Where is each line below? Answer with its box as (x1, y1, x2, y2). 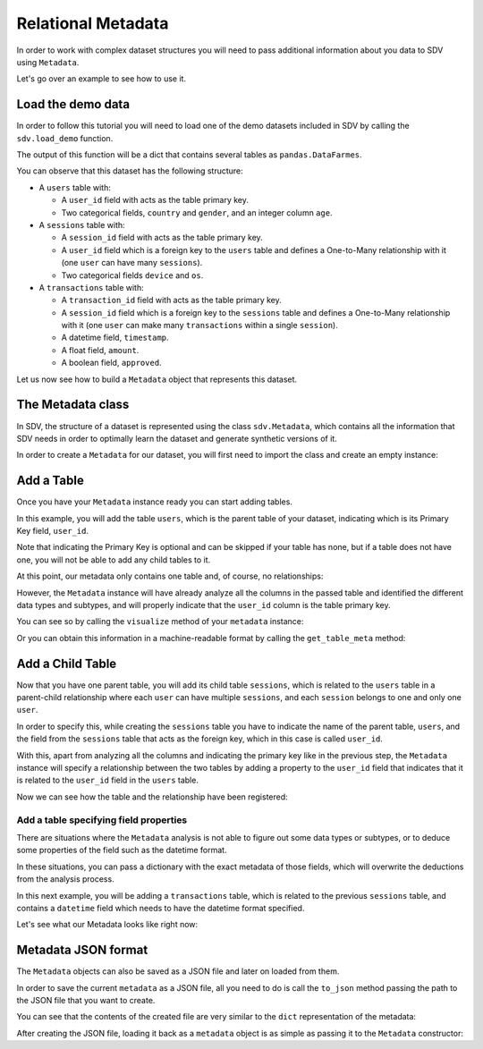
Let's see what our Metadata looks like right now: (16, 919, 199, 930)
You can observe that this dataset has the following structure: (16, 165, 243, 176)
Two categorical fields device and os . (61, 269, 204, 281)
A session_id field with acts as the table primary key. (61, 233, 263, 243)
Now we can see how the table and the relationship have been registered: (16, 791, 288, 802)
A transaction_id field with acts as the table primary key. (61, 295, 282, 306)
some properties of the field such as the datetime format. (16, 845, 227, 856)
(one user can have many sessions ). (61, 258, 203, 268)
